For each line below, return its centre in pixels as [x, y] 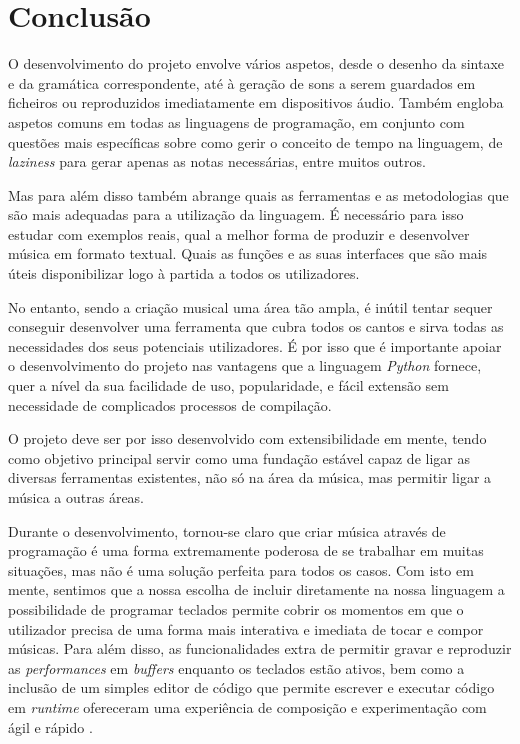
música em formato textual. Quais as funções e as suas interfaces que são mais [248, 253]
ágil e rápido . [50, 726]
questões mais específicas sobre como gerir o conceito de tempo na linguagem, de [255, 141]
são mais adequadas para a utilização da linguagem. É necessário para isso [236, 214]
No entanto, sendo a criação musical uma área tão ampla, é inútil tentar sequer [250, 306]
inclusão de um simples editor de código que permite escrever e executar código [251, 687]
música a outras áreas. [76, 497]
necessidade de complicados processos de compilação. [170, 404]
